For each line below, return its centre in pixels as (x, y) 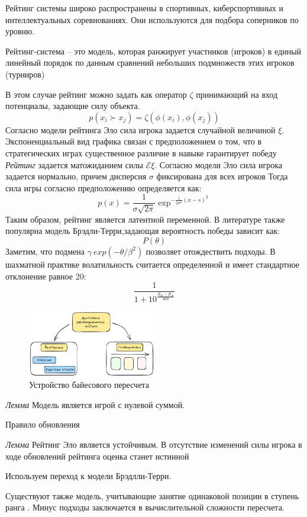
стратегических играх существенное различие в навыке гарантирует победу (141, 152)
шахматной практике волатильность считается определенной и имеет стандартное (153, 264)
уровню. (20, 31)
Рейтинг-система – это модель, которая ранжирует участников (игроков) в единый (153, 51)
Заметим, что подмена (45, 251)
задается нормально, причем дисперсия (76, 176)
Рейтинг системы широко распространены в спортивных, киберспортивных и (144, 8)
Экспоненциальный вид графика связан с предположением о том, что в (134, 141)
